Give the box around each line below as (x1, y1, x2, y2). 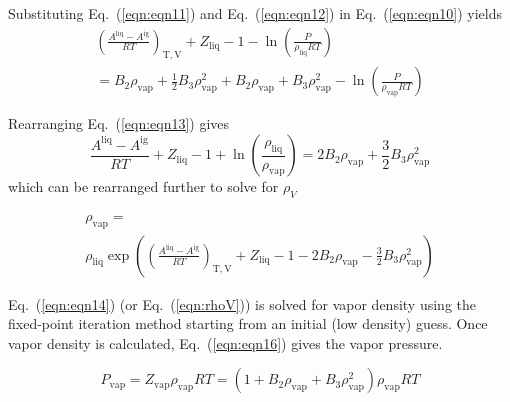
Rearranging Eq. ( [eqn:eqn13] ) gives (8, 113, 230, 134)
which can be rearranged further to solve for (8, 176, 279, 197)
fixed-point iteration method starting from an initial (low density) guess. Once (8, 313, 488, 334)
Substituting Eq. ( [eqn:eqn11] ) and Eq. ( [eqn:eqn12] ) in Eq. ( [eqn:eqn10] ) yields (8, 3, 503, 23)
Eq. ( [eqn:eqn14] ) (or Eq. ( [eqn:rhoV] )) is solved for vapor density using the (8, 293, 476, 314)
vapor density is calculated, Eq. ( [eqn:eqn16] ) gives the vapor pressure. (8, 332, 443, 353)
